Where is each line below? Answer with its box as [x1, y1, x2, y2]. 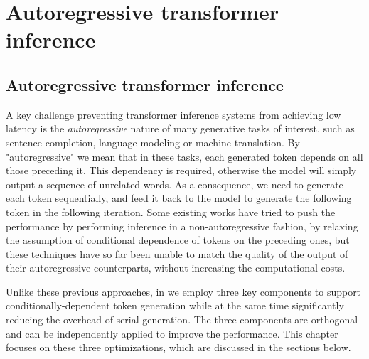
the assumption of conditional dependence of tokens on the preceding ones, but [6, 232, 350, 247]
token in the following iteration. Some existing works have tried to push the [6, 204, 336, 219]
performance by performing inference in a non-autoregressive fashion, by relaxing [6, 218, 358, 233]
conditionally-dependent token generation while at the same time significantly [6, 298, 344, 313]
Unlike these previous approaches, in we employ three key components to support [6, 284, 361, 299]
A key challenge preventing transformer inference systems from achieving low [6, 107, 341, 122]
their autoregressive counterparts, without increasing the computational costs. [6, 260, 346, 275]
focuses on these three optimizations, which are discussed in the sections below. [6, 340, 351, 355]
